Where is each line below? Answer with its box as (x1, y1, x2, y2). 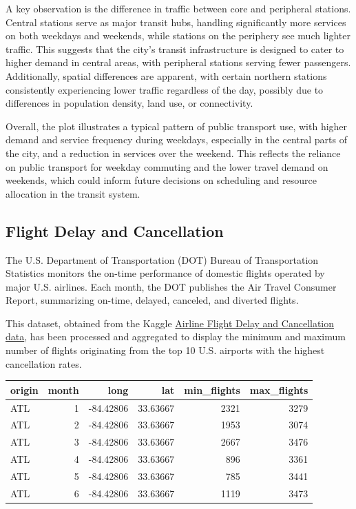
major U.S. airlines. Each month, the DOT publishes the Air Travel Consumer (6, 279, 337, 293)
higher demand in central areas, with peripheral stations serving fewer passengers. (6, 55, 351, 70)
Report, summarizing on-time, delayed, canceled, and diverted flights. (6, 293, 299, 307)
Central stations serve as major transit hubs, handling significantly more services (6, 14, 346, 29)
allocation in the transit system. (6, 186, 140, 200)
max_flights (249, 382, 308, 397)
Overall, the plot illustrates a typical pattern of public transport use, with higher (6, 118, 348, 133)
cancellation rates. (6, 356, 82, 371)
